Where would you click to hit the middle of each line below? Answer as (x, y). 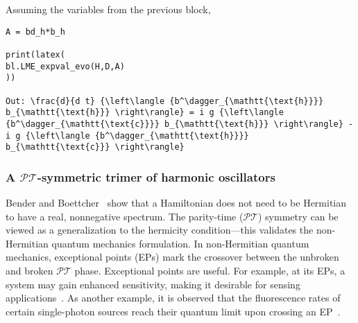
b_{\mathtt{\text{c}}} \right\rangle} (95, 147)
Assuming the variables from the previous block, (108, 9)
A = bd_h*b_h (35, 32)
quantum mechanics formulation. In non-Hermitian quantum (180, 243)
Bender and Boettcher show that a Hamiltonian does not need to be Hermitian (176, 203)
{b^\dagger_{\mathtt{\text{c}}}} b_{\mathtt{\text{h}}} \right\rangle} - (180, 124)
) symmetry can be (298, 216)
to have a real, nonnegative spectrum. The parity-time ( (125, 216)
